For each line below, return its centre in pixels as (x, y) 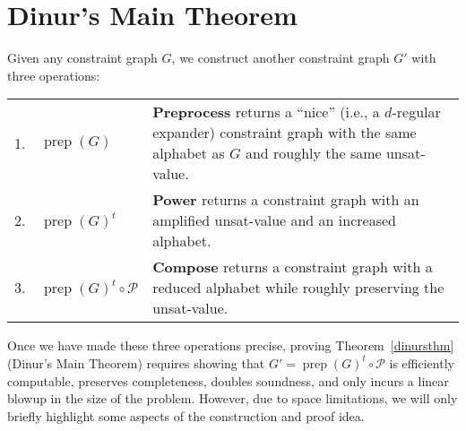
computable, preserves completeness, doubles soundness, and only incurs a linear (228, 380)
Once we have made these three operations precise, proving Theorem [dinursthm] (231, 345)
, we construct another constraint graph (280, 58)
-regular (416, 112)
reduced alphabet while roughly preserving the (298, 288)
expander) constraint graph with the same (285, 133)
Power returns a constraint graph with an (286, 200)
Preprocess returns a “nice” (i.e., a (266, 112)
